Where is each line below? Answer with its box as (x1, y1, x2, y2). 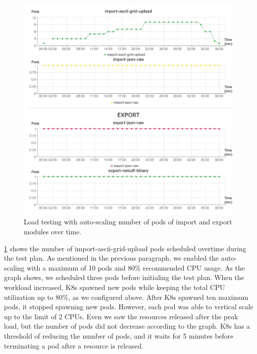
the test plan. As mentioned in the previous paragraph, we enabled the (4, 253, 219, 263)
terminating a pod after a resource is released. (4, 340, 144, 351)
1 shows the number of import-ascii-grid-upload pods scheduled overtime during (4, 243, 247, 253)
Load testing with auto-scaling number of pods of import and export (24, 216, 232, 227)
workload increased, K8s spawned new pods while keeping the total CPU (4, 282, 225, 292)
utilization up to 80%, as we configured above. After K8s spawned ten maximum (4, 291, 249, 302)
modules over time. (24, 226, 81, 237)
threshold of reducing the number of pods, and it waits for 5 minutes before (4, 330, 234, 341)
